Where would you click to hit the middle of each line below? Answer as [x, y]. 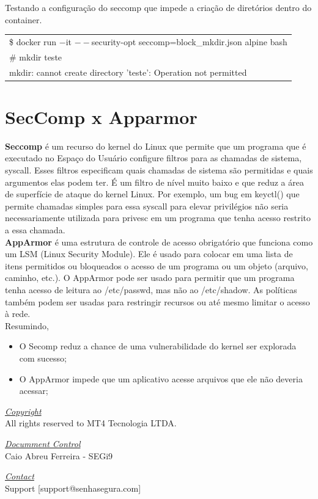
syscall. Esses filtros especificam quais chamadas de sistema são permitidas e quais [159, 170]
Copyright [23, 411]
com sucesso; [43, 358]
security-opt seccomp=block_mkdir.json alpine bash [189, 41]
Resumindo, [27, 325]
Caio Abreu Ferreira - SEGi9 [59, 455]
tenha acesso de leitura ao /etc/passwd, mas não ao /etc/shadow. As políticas [151, 289]
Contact [20, 476]
